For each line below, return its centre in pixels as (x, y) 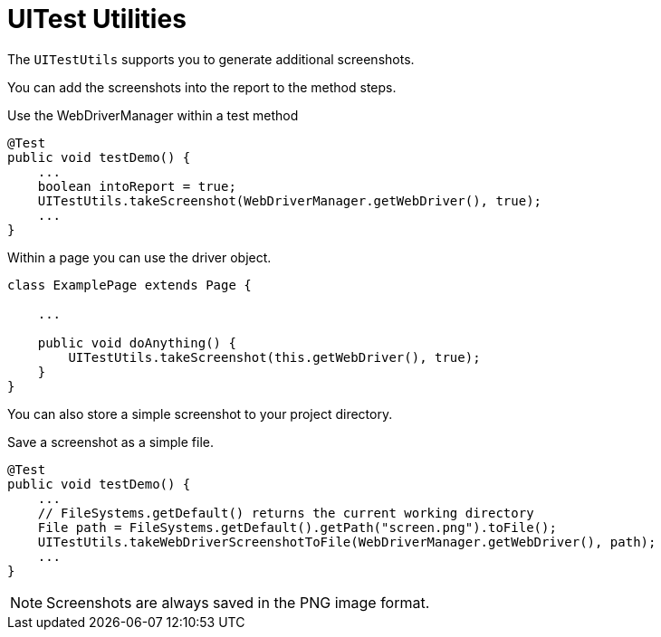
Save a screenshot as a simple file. (110, 442)
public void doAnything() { (137, 342)
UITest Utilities (97, 19)
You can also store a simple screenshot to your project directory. (200, 414)
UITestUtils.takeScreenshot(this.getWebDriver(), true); (274, 357)
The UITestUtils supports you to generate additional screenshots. (211, 59)
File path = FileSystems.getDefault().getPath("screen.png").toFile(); (297, 527)
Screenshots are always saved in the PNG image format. (238, 602)
